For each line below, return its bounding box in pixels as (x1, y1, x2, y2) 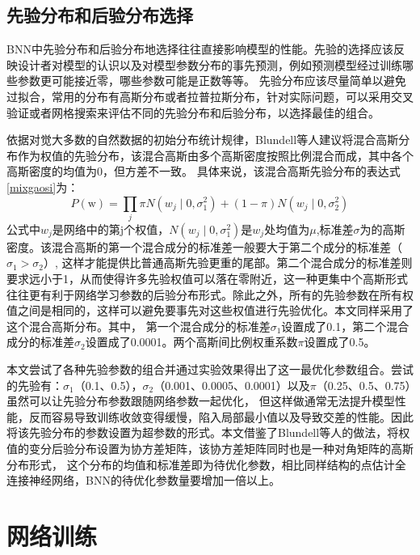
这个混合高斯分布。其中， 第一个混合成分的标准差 (6, 317, 271, 334)
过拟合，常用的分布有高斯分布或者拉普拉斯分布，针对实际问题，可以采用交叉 (6, 87, 414, 104)
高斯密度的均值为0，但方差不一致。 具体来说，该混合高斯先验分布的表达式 (6, 163, 401, 180)
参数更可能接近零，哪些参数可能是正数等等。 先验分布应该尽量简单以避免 (17, 72, 406, 89)
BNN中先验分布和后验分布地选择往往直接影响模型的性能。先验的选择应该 (6, 40, 393, 57)
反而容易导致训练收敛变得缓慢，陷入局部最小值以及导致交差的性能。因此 (28, 408, 414, 425)
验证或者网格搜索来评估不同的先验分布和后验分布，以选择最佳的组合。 (6, 104, 380, 121)
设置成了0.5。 (304, 333, 376, 350)
